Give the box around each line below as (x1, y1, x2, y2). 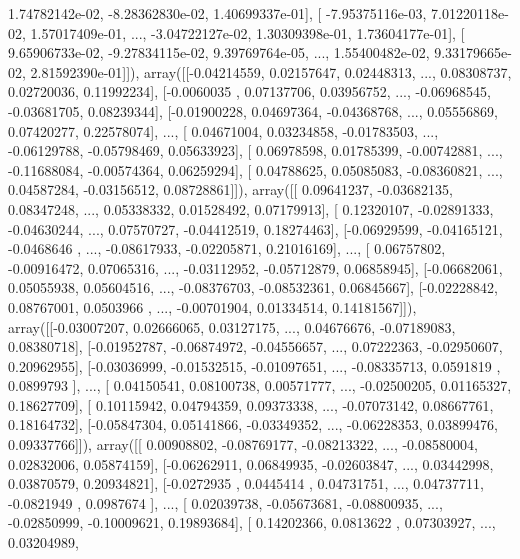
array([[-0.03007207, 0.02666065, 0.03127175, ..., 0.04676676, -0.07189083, (8, 316, 456, 337)
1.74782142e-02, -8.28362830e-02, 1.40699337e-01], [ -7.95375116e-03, (8, 3, 427, 23)
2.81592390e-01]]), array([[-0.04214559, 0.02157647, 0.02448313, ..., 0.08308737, (30, 61, 512, 82)
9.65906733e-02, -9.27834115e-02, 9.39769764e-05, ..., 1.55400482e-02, (8, 42, 430, 63)
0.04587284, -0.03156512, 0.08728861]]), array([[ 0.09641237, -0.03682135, (8, 179, 453, 200)
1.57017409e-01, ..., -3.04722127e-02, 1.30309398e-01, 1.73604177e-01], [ (30, 22, 465, 43)
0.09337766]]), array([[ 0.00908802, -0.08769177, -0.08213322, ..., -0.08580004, (8, 434, 478, 455)
